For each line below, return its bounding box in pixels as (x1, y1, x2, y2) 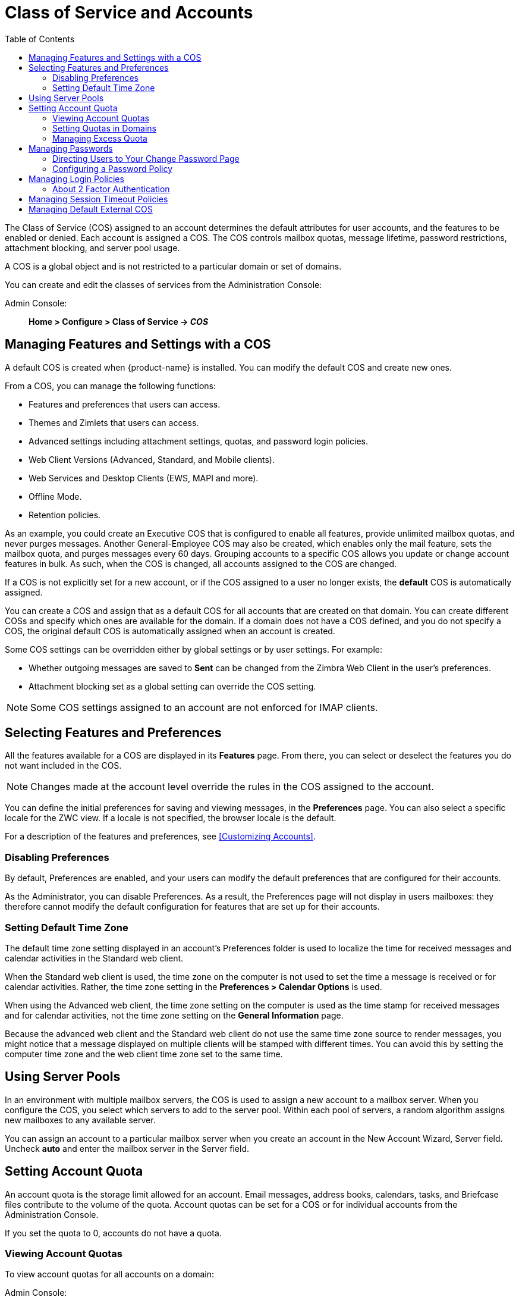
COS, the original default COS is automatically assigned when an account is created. (5, 625, 335, 636)
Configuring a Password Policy (52, 163, 173, 174)
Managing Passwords (29, 143, 113, 153)
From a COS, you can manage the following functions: (5, 380, 216, 391)
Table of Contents (5, 33, 75, 44)
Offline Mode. (29, 491, 82, 502)
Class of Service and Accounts (5, 2, 253, 23)
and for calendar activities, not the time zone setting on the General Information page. (5, 1010, 344, 1020)
